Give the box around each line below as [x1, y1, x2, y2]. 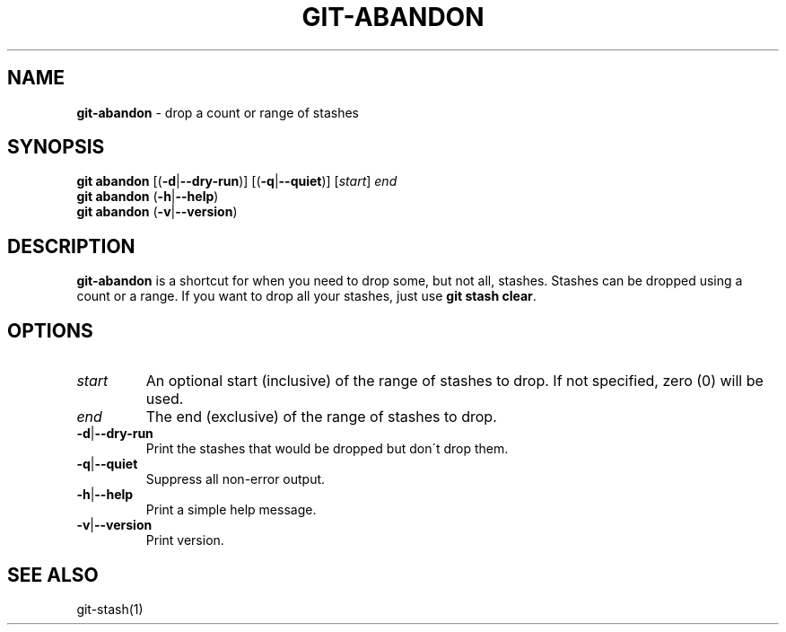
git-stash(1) [76, 601, 144, 617]
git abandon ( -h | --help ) [76, 189, 219, 205]
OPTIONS [7, 319, 93, 342]
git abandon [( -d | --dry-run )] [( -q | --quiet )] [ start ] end [76, 173, 397, 189]
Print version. [145, 532, 224, 549]
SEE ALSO [7, 563, 99, 586]
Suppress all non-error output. [145, 471, 326, 487]
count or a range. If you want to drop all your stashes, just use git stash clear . [76, 288, 537, 304]
